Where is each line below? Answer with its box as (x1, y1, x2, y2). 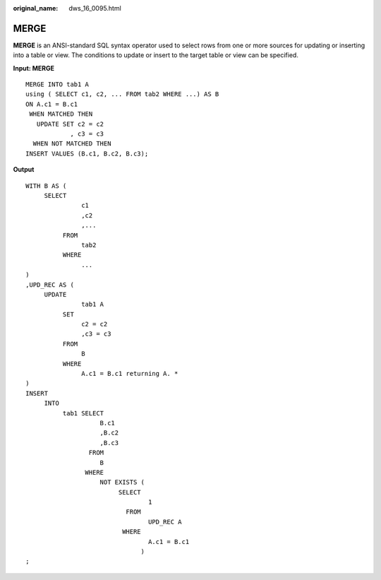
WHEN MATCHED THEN (29, 110, 93, 118)
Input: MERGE (13, 64, 55, 72)
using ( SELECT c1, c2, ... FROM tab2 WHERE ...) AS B (25, 90, 219, 98)
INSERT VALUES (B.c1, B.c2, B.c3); (25, 149, 149, 158)
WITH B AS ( (25, 182, 67, 190)
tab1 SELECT (62, 409, 104, 417)
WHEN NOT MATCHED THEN (32, 140, 111, 148)
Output (13, 165, 35, 174)
